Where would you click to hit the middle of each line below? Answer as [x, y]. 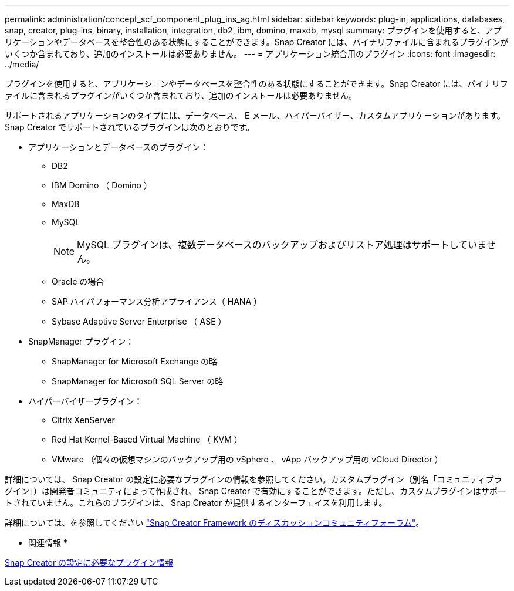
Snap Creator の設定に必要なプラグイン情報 [89, 563]
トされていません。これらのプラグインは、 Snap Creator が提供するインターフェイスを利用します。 [196, 503]
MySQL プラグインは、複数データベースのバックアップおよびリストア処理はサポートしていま [282, 245]
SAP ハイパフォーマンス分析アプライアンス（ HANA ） [157, 301]
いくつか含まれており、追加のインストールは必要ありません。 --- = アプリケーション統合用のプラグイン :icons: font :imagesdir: [250, 54]
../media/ [22, 64]
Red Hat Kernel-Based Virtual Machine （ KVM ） [147, 439]
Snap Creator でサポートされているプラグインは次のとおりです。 [130, 127]
